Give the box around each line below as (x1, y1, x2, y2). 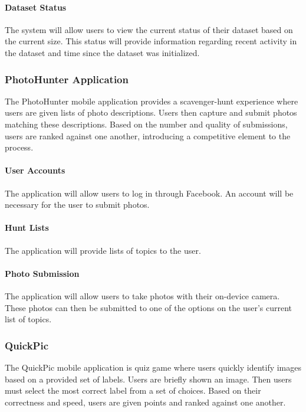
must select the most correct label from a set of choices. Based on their (5, 384, 261, 397)
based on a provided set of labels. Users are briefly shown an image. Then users (5, 372, 292, 385)
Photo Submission (5, 267, 80, 279)
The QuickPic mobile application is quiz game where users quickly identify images (5, 361, 302, 373)
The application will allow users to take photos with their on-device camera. (5, 289, 280, 302)
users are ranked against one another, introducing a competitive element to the (5, 129, 291, 142)
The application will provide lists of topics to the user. (5, 244, 201, 256)
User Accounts (5, 164, 65, 176)
